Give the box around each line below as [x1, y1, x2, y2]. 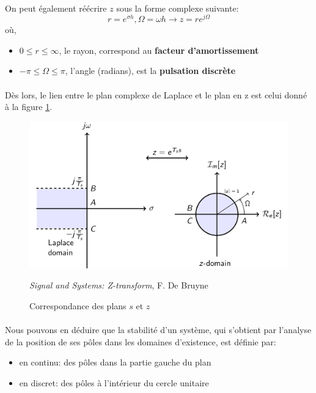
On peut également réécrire [5, 1, 107, 14]
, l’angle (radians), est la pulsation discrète [65, 64, 236, 77]
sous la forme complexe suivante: [116, 1, 239, 14]
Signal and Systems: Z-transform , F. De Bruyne [29, 279, 208, 292]
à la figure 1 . [5, 100, 53, 113]
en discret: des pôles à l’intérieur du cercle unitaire [19, 376, 209, 389]
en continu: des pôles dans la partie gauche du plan [19, 356, 211, 369]
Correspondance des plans [29, 299, 127, 312]
